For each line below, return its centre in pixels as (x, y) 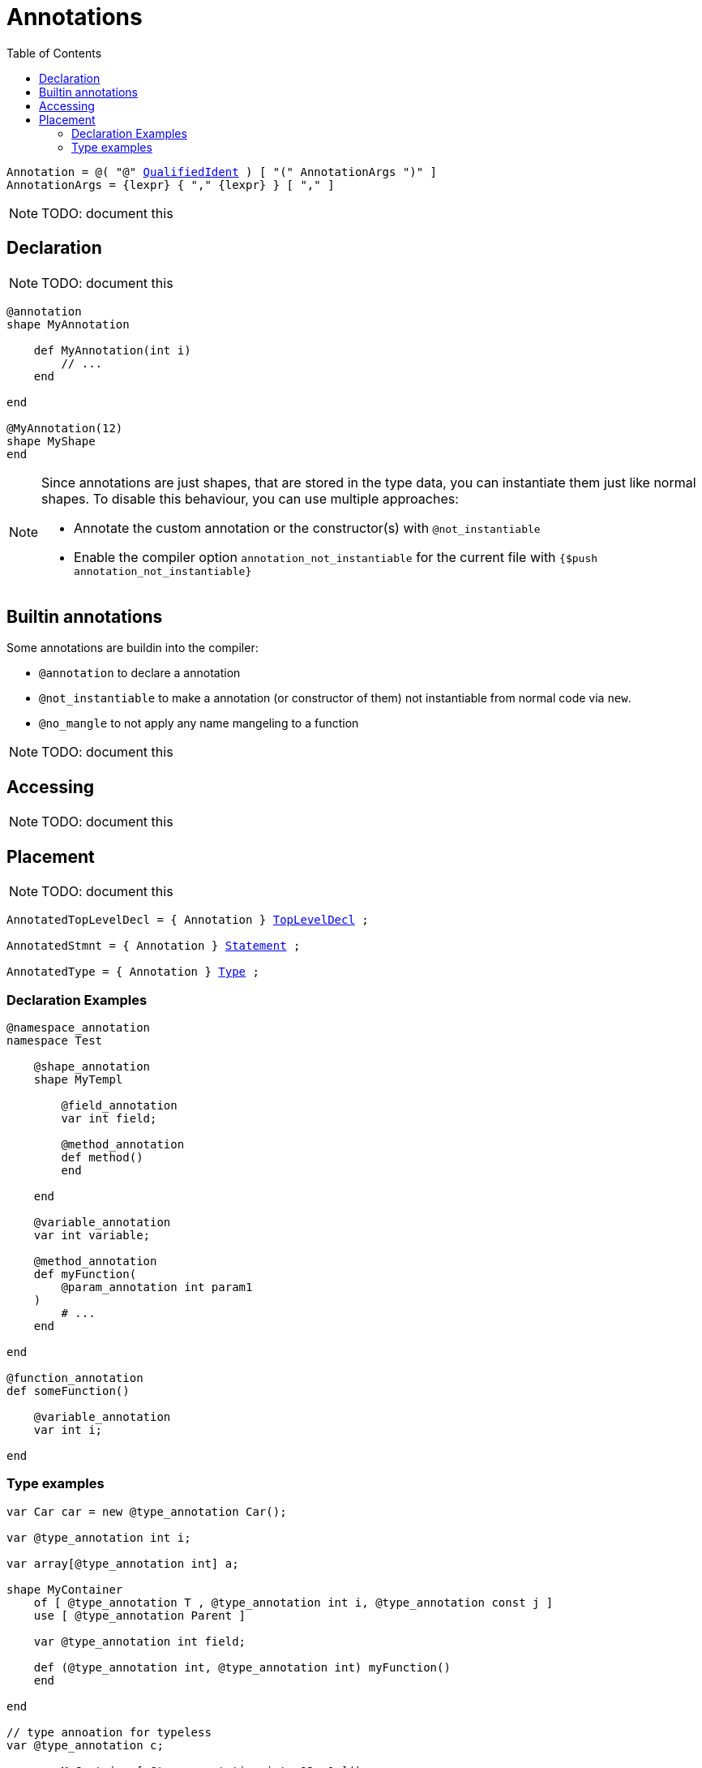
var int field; (109, 1118)
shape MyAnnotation (68, 324)
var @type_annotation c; (85, 1745)
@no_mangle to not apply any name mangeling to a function (199, 723)
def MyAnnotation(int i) (112, 350)
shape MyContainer (65, 1589)
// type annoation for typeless (109, 1732)
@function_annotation (75, 1377)
